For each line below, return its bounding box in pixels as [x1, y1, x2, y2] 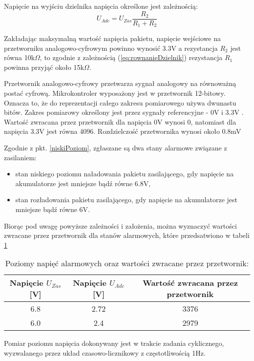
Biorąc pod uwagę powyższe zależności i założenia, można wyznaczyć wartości [4, 220, 237, 231]
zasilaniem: [4, 152, 37, 162]
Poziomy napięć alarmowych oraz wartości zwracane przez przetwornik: [5, 257, 249, 269]
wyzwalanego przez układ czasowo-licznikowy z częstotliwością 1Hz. [4, 347, 206, 358]
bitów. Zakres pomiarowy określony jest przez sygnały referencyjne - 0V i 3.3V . [4, 107, 244, 117]
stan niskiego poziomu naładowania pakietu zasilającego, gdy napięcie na [15, 169, 234, 179]
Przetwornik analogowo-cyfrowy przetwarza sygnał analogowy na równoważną [4, 78, 236, 88]
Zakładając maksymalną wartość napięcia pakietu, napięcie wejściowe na [4, 33, 221, 43]
